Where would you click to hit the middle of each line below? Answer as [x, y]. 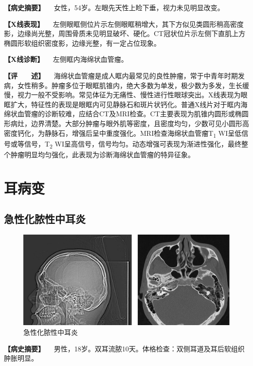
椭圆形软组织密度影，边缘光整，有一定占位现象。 [82, 43]
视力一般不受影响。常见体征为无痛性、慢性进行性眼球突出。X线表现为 [129, 95]
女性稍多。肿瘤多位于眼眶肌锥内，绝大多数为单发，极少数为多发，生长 [130, 85]
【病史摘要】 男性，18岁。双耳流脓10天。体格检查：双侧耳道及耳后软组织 [124, 348]
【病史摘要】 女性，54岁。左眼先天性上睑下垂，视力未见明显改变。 [114, 7]
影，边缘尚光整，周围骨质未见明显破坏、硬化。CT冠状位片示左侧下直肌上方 [125, 33]
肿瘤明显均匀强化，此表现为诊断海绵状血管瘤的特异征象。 [102, 154]
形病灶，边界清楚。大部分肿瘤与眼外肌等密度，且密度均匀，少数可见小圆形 [123, 123]
